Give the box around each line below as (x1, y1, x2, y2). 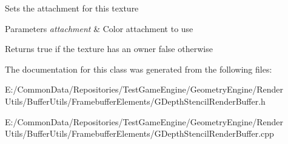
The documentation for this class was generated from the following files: (5, 62, 272, 75)
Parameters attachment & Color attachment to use (5, 22, 193, 34)
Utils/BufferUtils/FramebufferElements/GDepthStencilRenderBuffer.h (5, 94, 266, 107)
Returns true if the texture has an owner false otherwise (5, 42, 213, 55)
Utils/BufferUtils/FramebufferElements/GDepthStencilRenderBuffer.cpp (5, 127, 274, 140)
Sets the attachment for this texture (5, 2, 139, 14)
